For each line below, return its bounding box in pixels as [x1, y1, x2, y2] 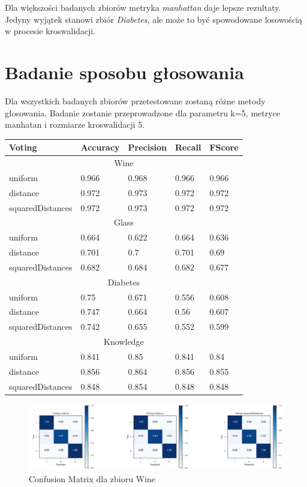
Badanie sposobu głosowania [5, 59, 244, 84]
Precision [128, 141, 167, 154]
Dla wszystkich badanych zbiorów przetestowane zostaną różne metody [5, 94, 266, 107]
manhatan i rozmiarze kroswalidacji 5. [5, 118, 145, 131]
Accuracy [80, 141, 120, 154]
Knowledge [104, 335, 144, 348]
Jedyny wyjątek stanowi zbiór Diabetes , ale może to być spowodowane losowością [5, 13, 302, 25]
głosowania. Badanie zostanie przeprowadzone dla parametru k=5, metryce [5, 106, 281, 119]
